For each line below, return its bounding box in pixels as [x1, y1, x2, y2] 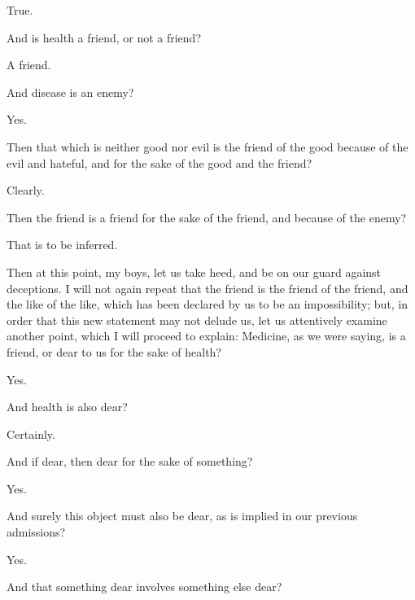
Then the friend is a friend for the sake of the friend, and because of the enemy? [7, 208, 407, 226]
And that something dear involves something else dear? [7, 578, 282, 595]
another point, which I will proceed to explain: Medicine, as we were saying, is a [7, 327, 406, 344]
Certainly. [7, 425, 55, 442]
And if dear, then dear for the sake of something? [7, 453, 253, 470]
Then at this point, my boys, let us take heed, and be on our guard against [7, 263, 382, 280]
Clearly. [7, 182, 45, 199]
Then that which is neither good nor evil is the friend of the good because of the [7, 138, 408, 155]
